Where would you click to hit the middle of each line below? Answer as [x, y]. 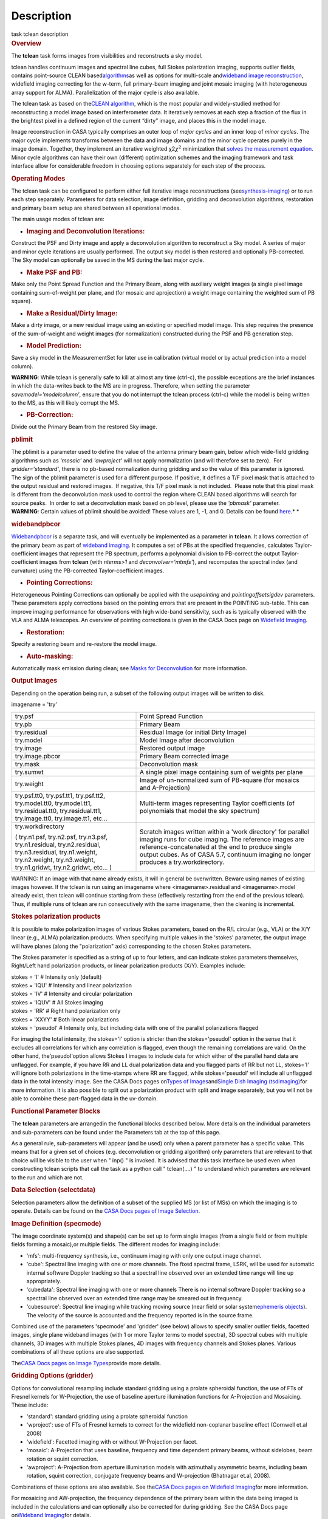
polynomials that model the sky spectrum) [200, 811]
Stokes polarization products [56, 916]
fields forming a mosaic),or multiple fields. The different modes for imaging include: [116, 1244]
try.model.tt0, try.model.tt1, [53, 803]
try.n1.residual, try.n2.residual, [58, 845]
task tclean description [40, 34]
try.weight [29, 784]
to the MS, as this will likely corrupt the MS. [65, 403]
